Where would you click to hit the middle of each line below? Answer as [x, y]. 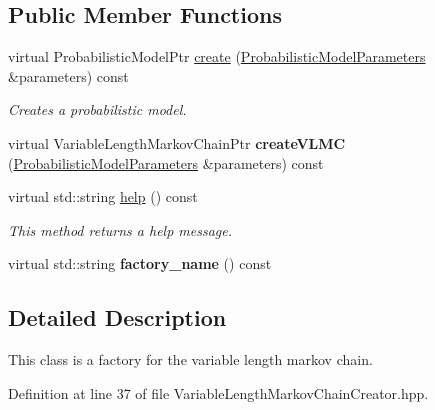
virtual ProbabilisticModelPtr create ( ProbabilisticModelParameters [217, 56]
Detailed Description [117, 317]
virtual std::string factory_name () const [140, 263]
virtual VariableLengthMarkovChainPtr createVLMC [177, 142]
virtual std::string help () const [103, 196]
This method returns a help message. [120, 229]
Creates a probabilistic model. [97, 109]
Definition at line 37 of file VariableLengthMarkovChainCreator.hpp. [218, 392]
